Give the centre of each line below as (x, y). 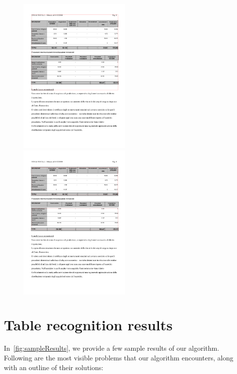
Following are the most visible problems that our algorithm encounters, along (119, 357)
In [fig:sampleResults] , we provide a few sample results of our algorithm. (112, 348)
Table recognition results (88, 325)
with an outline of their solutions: (54, 367)
